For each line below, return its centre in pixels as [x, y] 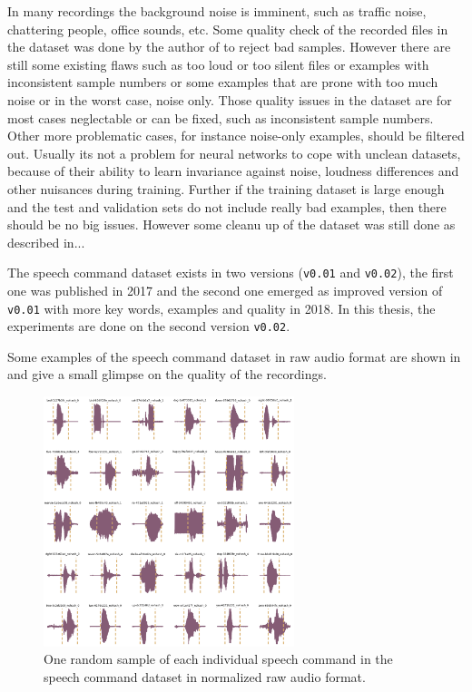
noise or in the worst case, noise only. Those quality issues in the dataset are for [230, 99]
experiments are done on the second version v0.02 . [149, 326]
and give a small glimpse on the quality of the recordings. [167, 374]
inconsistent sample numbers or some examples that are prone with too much [223, 82]
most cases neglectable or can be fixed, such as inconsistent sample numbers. [221, 117]
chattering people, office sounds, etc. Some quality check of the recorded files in [228, 29]
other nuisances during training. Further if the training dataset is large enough [226, 188]
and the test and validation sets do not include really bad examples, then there [227, 206]
